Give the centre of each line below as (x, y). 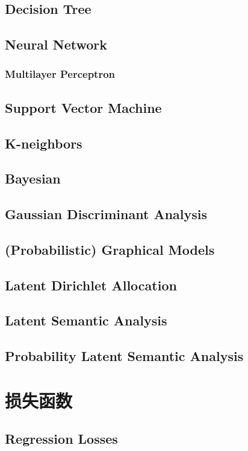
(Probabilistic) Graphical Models (110, 249)
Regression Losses (61, 439)
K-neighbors (44, 143)
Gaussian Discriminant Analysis (106, 214)
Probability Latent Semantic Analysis (124, 356)
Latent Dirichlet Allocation (91, 285)
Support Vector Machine (83, 107)
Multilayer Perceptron (60, 74)
